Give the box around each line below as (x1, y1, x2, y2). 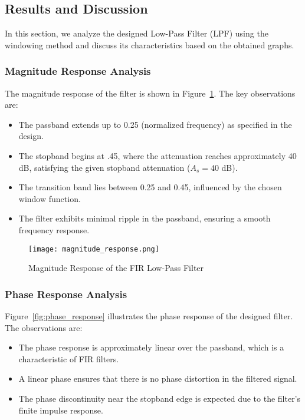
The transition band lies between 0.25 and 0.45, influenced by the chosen (18, 181, 282, 193)
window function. (18, 192, 81, 204)
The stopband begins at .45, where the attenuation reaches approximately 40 (18, 149, 297, 161)
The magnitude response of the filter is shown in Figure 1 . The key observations (5, 87, 296, 99)
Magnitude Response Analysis (5, 64, 151, 78)
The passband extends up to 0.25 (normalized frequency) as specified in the (18, 118, 292, 130)
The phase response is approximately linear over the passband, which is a (18, 341, 284, 353)
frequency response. (18, 223, 90, 236)
